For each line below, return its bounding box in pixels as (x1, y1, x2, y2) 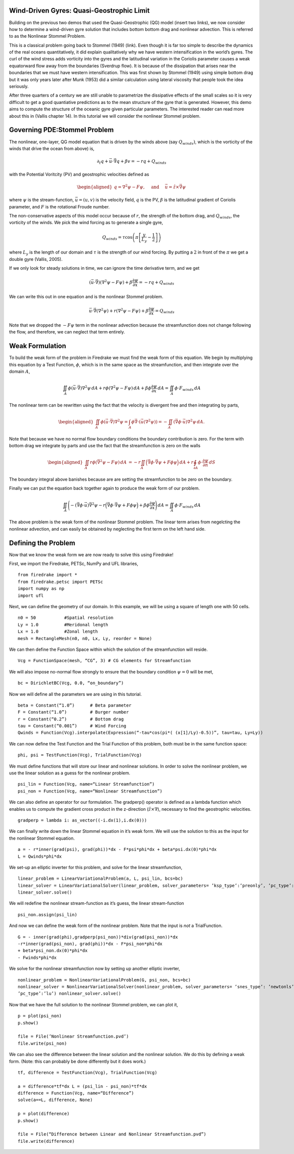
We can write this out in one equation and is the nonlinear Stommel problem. (9, 293, 164, 299)
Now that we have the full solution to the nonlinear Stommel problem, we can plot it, (9, 1001, 178, 1007)
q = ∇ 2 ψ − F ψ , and (114, 183, 159, 190)
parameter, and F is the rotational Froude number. (9, 204, 110, 209)
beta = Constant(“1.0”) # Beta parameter (18, 702, 132, 708)
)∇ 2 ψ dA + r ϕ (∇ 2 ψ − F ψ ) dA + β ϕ (80, 385, 151, 391)
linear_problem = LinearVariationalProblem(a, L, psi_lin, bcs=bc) (18, 876, 183, 881)
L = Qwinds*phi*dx (18, 853, 62, 859)
